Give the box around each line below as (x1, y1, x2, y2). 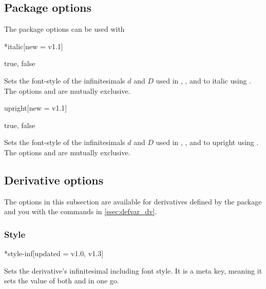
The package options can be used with (4, 24, 125, 34)
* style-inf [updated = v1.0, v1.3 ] (4, 248, 104, 259)
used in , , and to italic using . (156, 75, 251, 86)
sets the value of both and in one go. (4, 275, 119, 286)
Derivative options (4, 172, 104, 188)
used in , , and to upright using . (156, 137, 259, 148)
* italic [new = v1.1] (4, 40, 63, 51)
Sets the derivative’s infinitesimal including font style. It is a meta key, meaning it (4, 265, 262, 276)
